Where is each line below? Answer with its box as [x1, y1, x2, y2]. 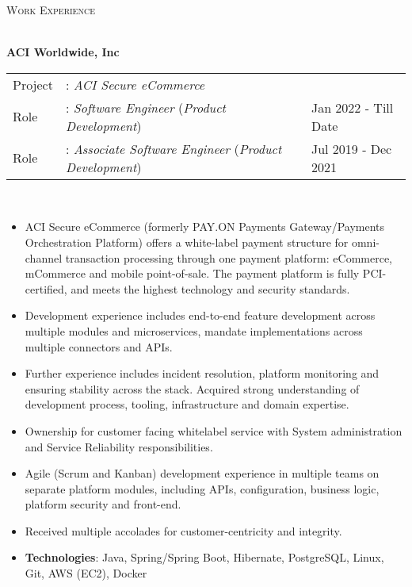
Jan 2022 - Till [311, 98, 394, 117]
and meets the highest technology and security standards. [71, 280, 350, 297]
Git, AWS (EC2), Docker [25, 565, 147, 581]
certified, [25, 280, 67, 297]
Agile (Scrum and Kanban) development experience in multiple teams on [25, 465, 380, 481]
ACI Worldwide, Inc [6, 44, 120, 60]
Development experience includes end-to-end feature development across [25, 307, 376, 324]
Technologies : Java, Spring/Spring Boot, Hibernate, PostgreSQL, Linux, [25, 549, 384, 566]
